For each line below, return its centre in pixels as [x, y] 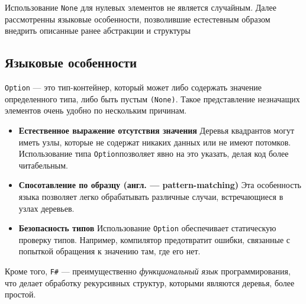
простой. [20, 294]
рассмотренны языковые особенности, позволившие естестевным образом [138, 19]
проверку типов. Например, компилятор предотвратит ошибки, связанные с [154, 239]
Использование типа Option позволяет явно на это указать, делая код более [154, 153]
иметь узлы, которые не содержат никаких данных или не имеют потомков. [155, 142]
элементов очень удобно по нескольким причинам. [96, 110]
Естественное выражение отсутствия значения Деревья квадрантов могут [157, 130]
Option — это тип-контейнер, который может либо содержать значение [133, 87]
